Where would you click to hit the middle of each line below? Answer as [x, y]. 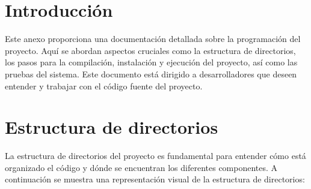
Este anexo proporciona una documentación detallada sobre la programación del [153, 39]
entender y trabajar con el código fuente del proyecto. [104, 85]
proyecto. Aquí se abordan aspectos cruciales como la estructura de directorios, [150, 50]
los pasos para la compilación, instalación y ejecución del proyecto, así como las [151, 62]
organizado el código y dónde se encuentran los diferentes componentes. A [141, 167]
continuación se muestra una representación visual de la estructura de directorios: [155, 179]
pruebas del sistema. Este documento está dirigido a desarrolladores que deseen [151, 73]
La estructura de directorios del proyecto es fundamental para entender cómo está [155, 156]
